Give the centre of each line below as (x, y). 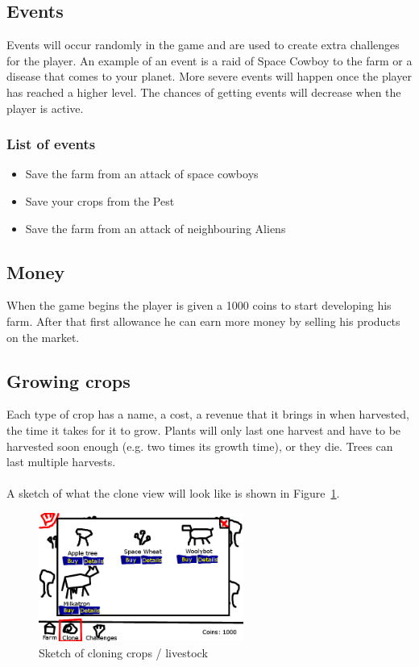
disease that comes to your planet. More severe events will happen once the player (209, 76)
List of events (51, 144)
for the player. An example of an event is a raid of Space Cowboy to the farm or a (209, 60)
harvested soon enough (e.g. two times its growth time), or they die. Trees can (200, 446)
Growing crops (68, 380)
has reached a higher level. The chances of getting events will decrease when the (204, 92)
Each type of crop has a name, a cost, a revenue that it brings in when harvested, (208, 414)
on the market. (43, 337)
